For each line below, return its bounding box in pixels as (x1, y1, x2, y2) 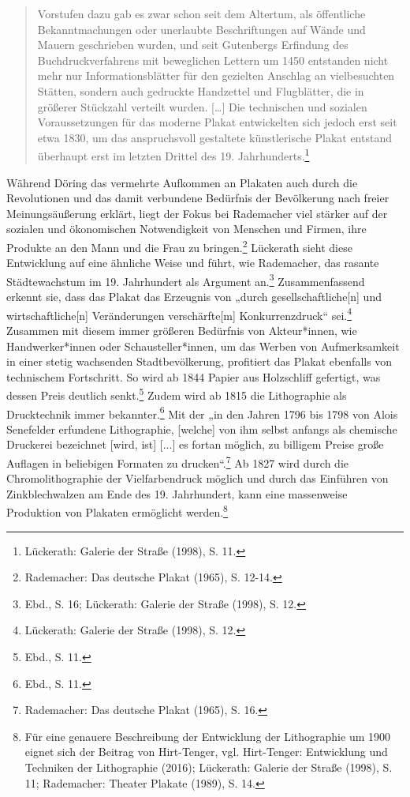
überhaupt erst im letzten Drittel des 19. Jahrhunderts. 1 (37, 145, 310, 164)
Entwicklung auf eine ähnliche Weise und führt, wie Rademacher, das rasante (6, 254, 379, 271)
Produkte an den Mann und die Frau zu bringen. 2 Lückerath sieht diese (6, 236, 352, 255)
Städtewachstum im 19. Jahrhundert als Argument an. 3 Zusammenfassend (6, 270, 365, 289)
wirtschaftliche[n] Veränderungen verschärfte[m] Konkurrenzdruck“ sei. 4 (6, 304, 352, 323)
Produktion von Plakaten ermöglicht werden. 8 (6, 502, 228, 521)
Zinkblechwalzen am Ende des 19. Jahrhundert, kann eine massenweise (6, 485, 348, 502)
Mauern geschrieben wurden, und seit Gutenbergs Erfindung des (37, 36, 348, 53)
